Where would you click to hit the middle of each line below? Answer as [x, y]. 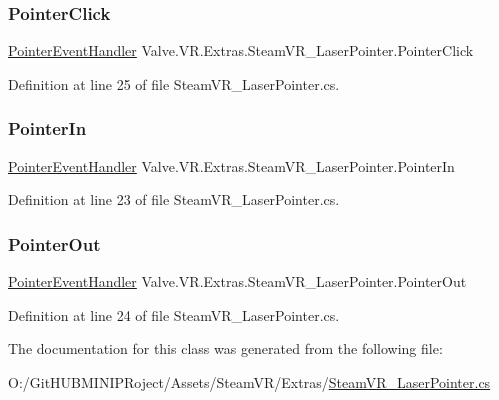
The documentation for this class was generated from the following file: [225, 348]
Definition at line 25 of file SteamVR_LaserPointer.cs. [174, 83]
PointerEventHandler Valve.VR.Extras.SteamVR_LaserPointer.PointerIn [231, 165]
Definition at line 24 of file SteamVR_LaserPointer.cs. [174, 314]
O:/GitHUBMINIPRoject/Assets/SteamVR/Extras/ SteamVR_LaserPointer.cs [249, 381]
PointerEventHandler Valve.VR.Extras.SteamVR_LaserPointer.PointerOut [237, 281]
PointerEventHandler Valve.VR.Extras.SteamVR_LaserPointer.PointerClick [241, 50]
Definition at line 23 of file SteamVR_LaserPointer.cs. [174, 199]
